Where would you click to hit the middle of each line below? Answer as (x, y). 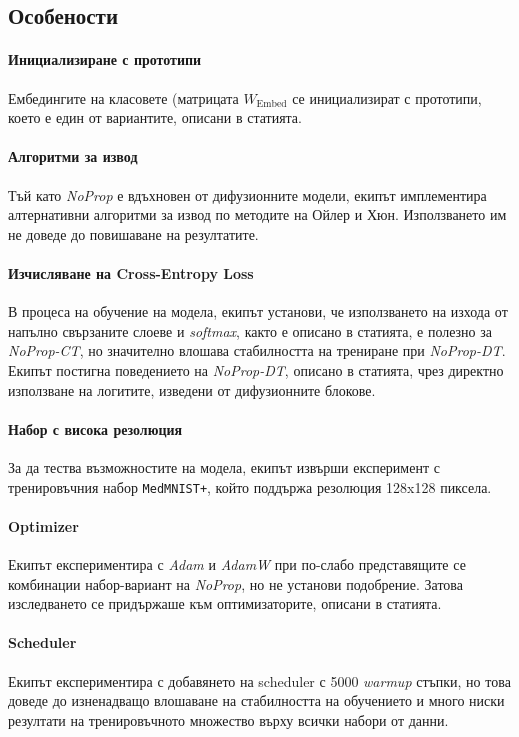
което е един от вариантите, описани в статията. (155, 117)
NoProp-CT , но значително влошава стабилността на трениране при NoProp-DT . (257, 350)
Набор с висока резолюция (95, 428)
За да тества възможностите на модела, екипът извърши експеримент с (224, 466)
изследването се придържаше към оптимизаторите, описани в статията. (225, 603)
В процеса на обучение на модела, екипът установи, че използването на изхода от (258, 311)
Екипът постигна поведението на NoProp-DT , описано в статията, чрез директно (256, 369)
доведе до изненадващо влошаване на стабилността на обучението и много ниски (256, 700)
